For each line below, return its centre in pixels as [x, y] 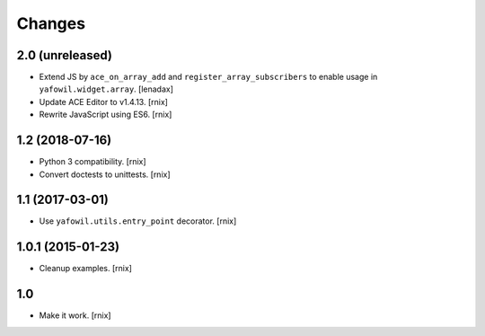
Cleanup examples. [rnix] [85, 269]
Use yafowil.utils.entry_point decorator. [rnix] [138, 221]
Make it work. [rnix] [75, 315]
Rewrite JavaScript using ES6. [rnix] [106, 115]
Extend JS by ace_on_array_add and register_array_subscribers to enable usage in [208, 77]
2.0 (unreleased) [64, 55]
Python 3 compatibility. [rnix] [93, 162]
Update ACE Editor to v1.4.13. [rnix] [103, 102]
